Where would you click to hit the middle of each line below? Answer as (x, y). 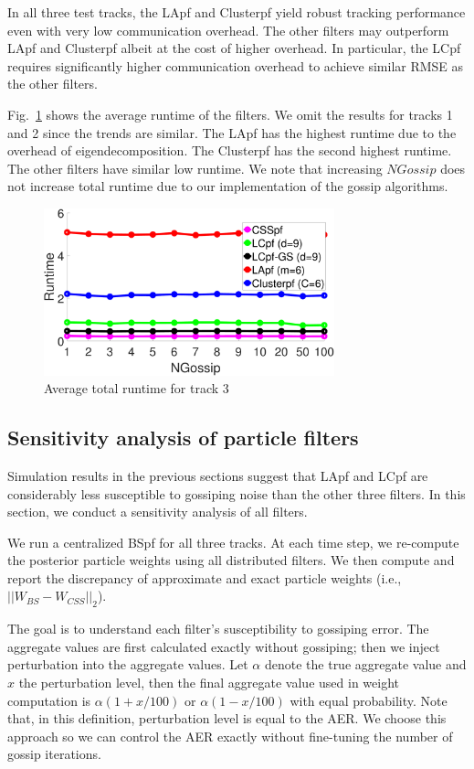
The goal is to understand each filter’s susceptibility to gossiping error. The (218, 629)
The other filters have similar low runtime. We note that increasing (195, 168)
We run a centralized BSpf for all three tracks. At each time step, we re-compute (233, 542)
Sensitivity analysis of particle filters (183, 438)
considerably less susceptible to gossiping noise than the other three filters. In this (237, 493)
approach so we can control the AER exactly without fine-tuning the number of (230, 736)
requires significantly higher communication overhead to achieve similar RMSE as (236, 65)
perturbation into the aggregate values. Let (128, 664)
